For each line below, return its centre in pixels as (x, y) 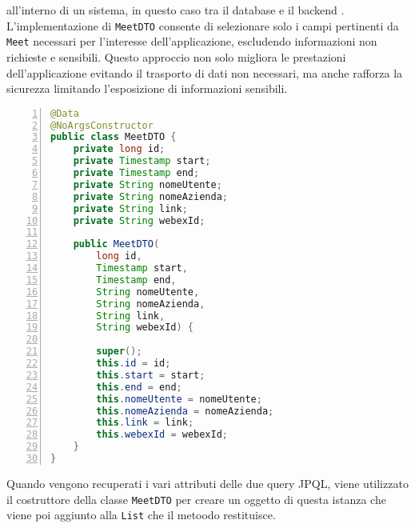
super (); (119, 352)
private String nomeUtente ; (148, 184)
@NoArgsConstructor (102, 125)
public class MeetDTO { (114, 137)
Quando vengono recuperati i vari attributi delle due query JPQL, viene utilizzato (207, 483)
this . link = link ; (145, 423)
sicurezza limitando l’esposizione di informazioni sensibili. (147, 88)
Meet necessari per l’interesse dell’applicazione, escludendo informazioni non (192, 41)
